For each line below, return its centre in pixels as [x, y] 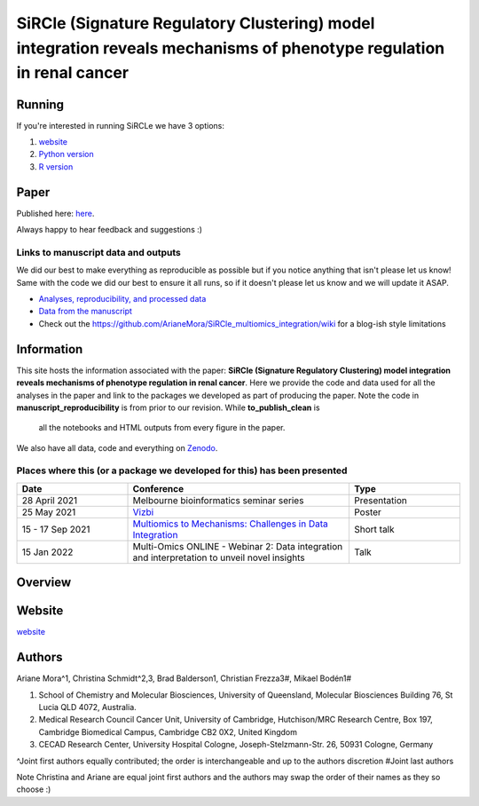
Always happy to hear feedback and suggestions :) [110, 230]
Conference [158, 488]
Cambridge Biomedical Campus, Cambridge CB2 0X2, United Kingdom [168, 731]
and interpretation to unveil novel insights [219, 557]
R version [56, 166]
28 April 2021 [50, 500]
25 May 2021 [49, 512]
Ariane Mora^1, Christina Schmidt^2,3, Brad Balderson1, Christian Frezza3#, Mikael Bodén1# [184, 678]
